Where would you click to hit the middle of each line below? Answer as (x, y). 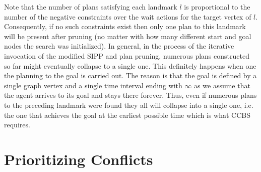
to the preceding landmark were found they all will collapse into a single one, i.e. (129, 105)
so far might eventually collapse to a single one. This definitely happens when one (130, 65)
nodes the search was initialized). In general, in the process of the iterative (119, 46)
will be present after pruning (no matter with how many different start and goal (128, 36)
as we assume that (222, 85)
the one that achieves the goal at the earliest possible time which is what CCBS (127, 115)
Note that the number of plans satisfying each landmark (91, 7)
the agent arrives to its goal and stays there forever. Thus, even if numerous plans (130, 95)
